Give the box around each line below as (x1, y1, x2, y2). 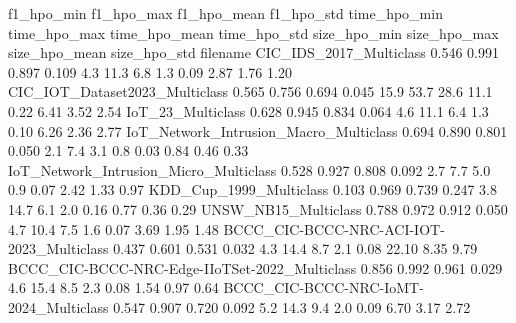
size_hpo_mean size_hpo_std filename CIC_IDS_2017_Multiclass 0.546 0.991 (8, 42, 499, 63)
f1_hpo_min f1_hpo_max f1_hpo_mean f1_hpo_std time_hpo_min (8, 3, 443, 23)
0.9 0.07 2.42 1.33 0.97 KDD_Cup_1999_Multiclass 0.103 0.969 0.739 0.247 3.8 (8, 179, 497, 200)
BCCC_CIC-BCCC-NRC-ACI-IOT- (223, 218, 445, 239)
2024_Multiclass (8, 296, 109, 317)
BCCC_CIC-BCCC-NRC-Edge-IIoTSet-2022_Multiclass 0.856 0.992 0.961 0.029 (8, 257, 503, 278)
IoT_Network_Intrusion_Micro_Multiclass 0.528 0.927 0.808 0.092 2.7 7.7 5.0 (8, 159, 491, 180)
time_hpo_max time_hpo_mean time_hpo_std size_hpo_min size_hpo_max (8, 22, 499, 43)
